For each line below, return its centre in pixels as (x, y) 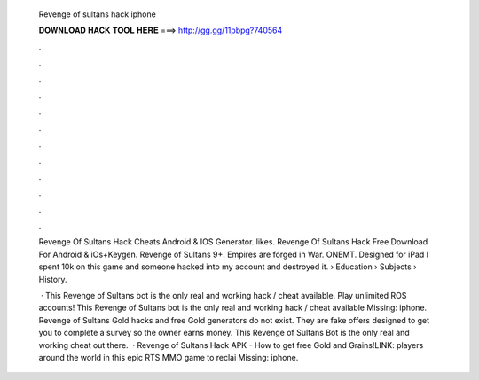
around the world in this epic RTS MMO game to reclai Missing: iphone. (169, 357)
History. (53, 279)
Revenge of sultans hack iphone (98, 14)
